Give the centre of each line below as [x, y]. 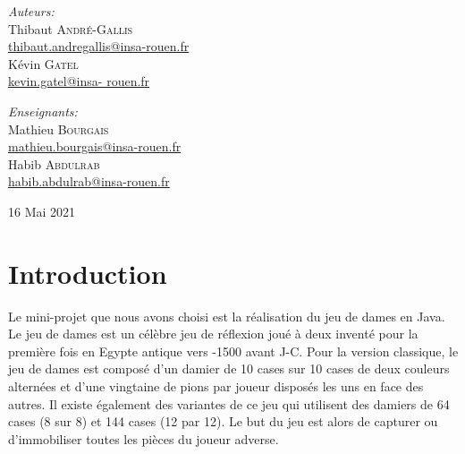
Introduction [88, 273]
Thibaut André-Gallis [71, 28]
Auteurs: [31, 11]
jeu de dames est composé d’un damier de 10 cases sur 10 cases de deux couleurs [229, 368]
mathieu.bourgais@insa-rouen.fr [95, 146]
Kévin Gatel [43, 63]
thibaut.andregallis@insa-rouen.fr [99, 46]
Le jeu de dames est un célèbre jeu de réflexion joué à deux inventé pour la [213, 334]
